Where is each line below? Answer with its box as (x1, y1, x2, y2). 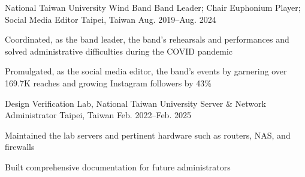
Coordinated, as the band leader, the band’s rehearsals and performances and (5, 33, 289, 46)
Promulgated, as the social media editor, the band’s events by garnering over (5, 65, 287, 77)
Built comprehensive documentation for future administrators (5, 160, 231, 173)
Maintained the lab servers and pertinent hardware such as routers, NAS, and (5, 128, 291, 141)
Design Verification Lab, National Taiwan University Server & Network (5, 97, 266, 109)
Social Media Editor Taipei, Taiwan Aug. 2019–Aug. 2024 (5, 13, 216, 25)
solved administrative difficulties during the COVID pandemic (5, 44, 233, 57)
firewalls (5, 140, 35, 153)
